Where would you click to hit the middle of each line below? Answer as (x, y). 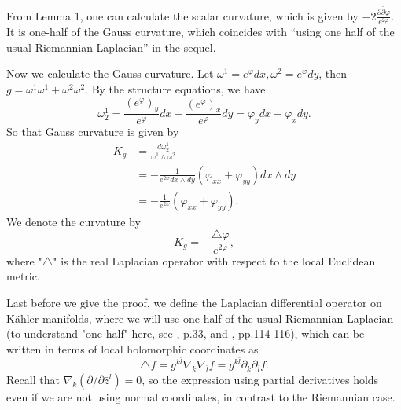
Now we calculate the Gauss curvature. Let (110, 73)
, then (333, 73)
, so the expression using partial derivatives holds (260, 379)
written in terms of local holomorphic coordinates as (132, 348)
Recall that (33, 379)
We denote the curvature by (74, 221)
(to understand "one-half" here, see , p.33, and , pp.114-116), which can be (186, 333)
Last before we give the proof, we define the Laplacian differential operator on (194, 303)
